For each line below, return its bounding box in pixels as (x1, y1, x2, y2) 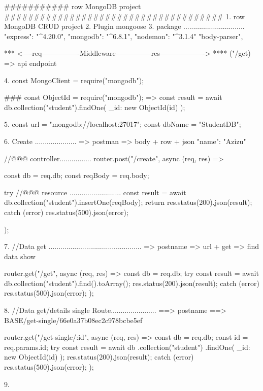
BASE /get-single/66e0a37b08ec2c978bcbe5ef (4, 314, 143, 325)
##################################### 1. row (4, 11, 245, 21)
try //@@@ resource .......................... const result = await (4, 187, 186, 197)
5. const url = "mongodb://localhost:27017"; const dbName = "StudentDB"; (4, 119, 241, 129)
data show (4, 251, 36, 261)
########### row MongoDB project (4, 1, 141, 11)
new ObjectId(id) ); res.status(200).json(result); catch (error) (4, 351, 194, 362)
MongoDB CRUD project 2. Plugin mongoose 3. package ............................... (4, 21, 245, 31)
